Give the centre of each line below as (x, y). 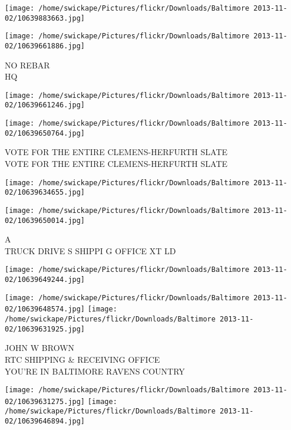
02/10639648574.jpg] (45, 309)
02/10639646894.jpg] (45, 421)
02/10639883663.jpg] (45, 18)
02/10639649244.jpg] (45, 280)
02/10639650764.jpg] (45, 133)
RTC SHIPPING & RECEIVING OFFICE (82, 359)
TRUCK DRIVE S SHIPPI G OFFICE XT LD (90, 250)
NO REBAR (27, 65)
